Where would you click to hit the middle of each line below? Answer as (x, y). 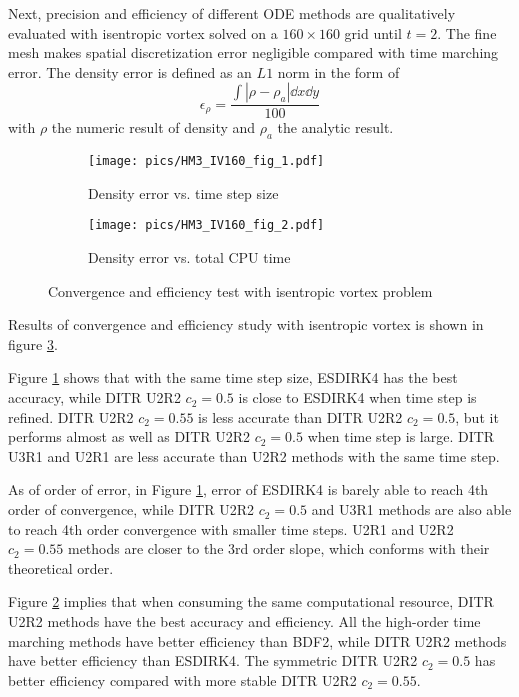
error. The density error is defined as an (130, 71)
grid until (373, 32)
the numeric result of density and (153, 127)
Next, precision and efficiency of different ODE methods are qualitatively (232, 13)
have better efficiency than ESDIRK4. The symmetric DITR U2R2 (213, 660)
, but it (477, 416)
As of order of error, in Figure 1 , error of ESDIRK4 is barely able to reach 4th (248, 489)
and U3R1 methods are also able (411, 509)
